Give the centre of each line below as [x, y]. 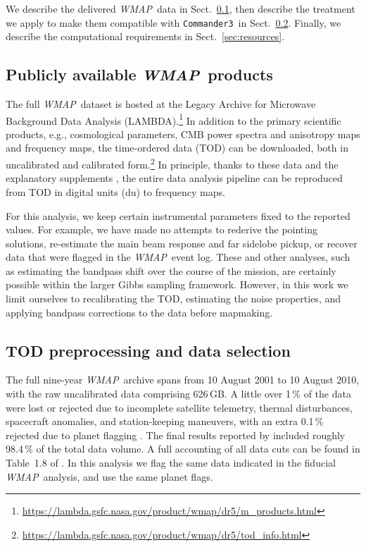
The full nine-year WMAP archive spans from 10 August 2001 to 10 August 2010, [183, 380]
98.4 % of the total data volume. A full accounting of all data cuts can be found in [183, 449]
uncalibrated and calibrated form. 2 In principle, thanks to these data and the [172, 163]
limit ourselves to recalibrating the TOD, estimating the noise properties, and [173, 299]
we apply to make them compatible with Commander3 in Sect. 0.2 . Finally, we [173, 22]
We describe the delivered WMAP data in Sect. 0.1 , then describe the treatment [181, 8]
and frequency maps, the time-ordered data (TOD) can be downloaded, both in [177, 148]
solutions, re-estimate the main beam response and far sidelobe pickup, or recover [182, 243]
